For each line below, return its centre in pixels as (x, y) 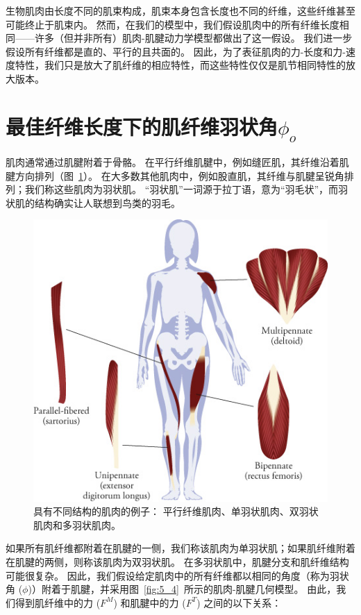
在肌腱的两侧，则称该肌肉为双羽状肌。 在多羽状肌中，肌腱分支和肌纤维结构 (177, 561)
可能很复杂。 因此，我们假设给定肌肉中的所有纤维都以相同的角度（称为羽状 (177, 575)
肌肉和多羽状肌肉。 (77, 524)
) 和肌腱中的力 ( (150, 602)
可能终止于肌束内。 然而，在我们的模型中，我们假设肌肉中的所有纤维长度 (173, 24)
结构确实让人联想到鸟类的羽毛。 (107, 202)
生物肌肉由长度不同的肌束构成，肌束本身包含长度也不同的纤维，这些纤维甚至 (180, 10)
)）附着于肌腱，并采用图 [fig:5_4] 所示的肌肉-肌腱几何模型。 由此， (182, 589)
